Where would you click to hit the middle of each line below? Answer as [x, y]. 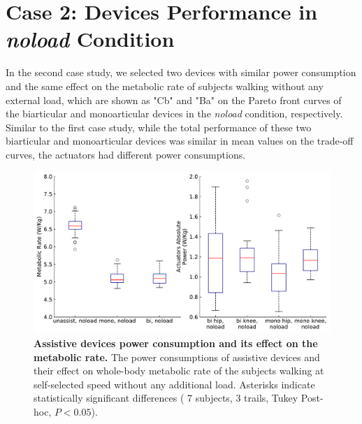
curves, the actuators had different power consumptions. [126, 154]
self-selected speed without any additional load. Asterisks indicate [174, 384]
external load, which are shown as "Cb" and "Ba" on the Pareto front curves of [174, 100]
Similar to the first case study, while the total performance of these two [159, 127]
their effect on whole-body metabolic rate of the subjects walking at [179, 371]
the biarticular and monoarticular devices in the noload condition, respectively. [174, 114]
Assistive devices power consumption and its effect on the [176, 343]
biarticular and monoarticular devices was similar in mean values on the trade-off [180, 141]
